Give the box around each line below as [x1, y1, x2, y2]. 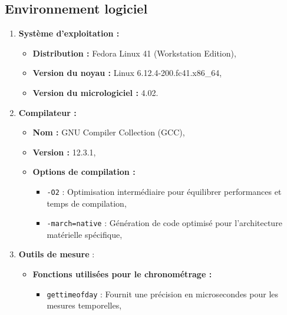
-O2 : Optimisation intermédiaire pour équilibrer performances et [47, 185, 282, 197]
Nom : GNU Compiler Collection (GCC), [32, 126, 185, 138]
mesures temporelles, [47, 299, 122, 311]
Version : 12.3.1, [32, 145, 96, 158]
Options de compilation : [32, 165, 136, 178]
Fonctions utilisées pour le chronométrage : [32, 268, 212, 280]
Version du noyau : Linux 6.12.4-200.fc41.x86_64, [32, 67, 222, 79]
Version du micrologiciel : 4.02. [32, 86, 159, 98]
